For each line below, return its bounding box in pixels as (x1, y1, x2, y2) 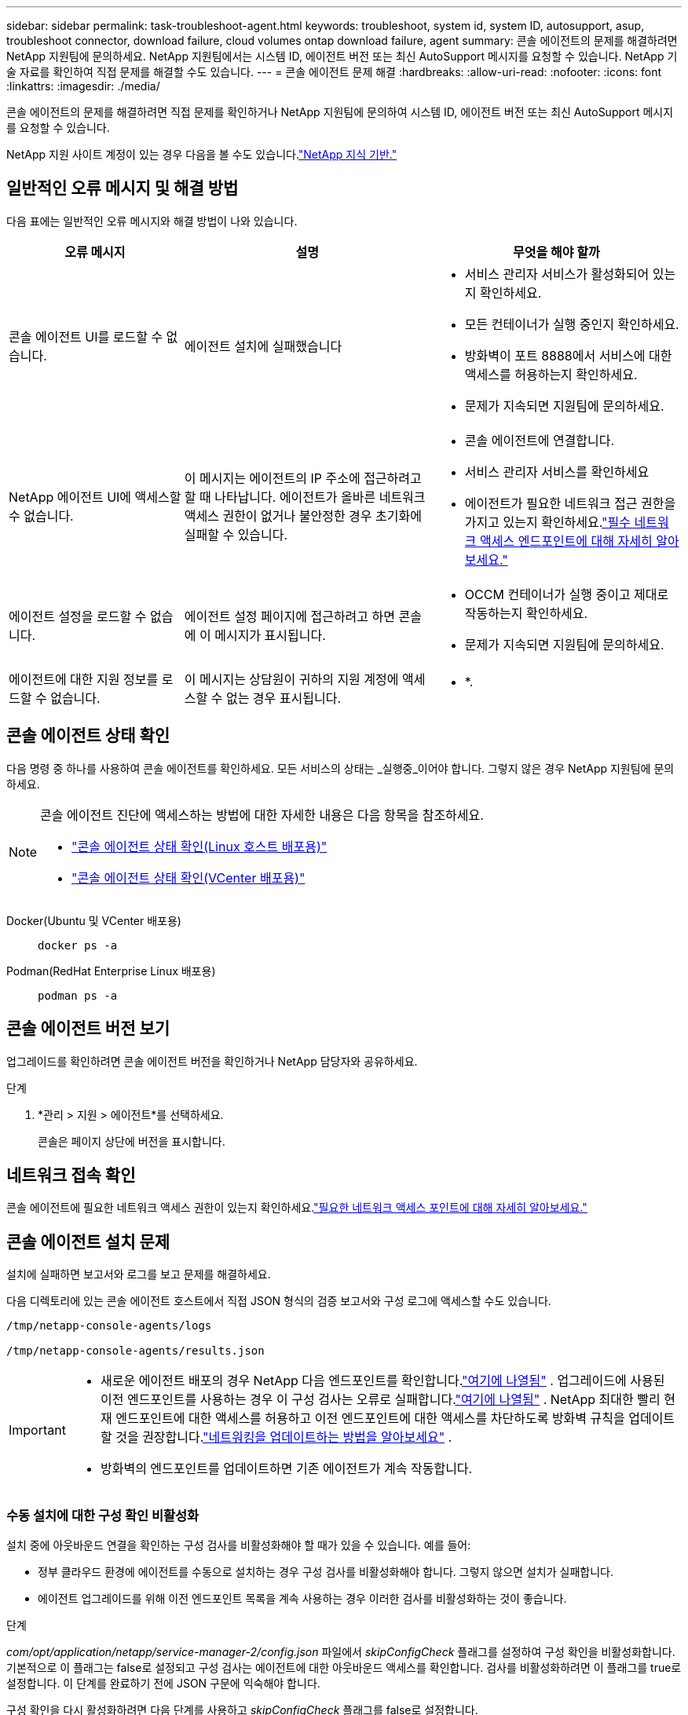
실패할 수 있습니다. (184, 526, 288, 543)
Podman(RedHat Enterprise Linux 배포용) (6, 964, 216, 978)
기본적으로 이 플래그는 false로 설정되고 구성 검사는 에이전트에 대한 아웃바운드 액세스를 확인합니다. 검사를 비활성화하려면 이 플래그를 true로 (6, 1660, 682, 1674)
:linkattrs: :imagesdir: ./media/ (6, 79, 160, 93)
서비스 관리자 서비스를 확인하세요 (464, 463, 650, 480)
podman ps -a (38, 989, 118, 1002)
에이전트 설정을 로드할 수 (9, 608, 147, 624)
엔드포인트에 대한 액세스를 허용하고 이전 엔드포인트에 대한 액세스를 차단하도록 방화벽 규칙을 (115, 1410, 625, 1427)
